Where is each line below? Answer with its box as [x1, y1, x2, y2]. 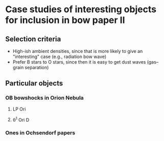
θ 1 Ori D [12, 116, 30, 123]
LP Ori [12, 106, 26, 112]
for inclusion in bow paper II [5, 14, 125, 26]
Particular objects [5, 79, 63, 88]
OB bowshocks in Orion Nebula [5, 94, 84, 101]
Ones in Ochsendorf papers [5, 129, 75, 136]
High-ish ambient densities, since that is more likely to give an [12, 48, 143, 54]
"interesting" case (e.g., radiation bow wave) [12, 53, 107, 60]
